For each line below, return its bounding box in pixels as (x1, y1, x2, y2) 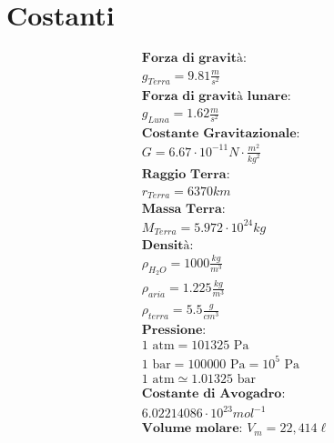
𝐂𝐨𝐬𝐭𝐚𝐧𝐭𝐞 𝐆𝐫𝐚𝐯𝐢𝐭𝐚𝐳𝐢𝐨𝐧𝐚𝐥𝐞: (141, 126, 300, 140)
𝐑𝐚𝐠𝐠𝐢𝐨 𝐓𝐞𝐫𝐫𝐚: (141, 167, 230, 181)
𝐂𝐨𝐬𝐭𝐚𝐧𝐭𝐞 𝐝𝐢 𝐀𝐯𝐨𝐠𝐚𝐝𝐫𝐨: (141, 387, 286, 400)
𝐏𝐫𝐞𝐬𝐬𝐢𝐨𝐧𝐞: (141, 324, 207, 337)
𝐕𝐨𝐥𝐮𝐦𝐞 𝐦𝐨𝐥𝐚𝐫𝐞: (141, 422, 243, 436)
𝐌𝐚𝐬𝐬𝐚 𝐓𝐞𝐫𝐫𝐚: (141, 203, 226, 216)
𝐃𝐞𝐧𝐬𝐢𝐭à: (141, 239, 194, 253)
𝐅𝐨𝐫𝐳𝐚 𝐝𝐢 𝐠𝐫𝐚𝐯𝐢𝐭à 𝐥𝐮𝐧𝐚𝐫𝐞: (141, 89, 291, 103)
